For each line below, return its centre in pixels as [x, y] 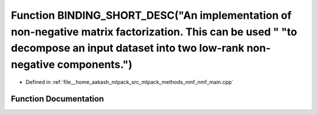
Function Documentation [57, 99]
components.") [95, 65]
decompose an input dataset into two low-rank [127, 48]
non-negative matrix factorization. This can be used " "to [154, 32]
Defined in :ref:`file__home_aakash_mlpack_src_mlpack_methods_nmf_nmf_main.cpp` [130, 82]
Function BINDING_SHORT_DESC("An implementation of [151, 15]
